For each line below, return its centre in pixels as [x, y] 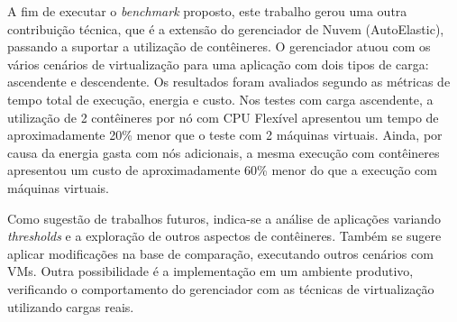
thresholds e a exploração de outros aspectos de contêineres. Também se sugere [224, 236]
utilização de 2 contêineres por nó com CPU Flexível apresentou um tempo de [223, 117]
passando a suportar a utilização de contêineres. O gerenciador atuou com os [219, 46]
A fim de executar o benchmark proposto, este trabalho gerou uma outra [207, 11]
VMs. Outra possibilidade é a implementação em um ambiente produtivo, [210, 271]
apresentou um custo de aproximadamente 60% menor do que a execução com [222, 170]
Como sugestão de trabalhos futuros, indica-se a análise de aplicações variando [224, 218]
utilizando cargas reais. [71, 306]
